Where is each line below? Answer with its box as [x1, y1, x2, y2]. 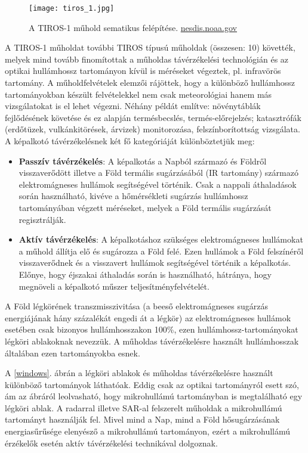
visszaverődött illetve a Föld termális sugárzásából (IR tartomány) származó [19, 166, 298, 179]
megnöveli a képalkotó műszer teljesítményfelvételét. [19, 280, 210, 292]
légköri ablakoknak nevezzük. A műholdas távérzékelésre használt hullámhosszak [5, 334, 299, 347]
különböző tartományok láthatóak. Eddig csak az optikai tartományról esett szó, [5, 378, 299, 390]
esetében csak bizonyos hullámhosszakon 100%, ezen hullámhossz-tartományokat [5, 323, 298, 336]
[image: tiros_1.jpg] [29, 4, 115, 13]
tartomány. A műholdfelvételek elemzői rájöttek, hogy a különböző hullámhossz [5, 76, 295, 89]
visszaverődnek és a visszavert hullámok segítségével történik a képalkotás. [19, 256, 291, 269]
